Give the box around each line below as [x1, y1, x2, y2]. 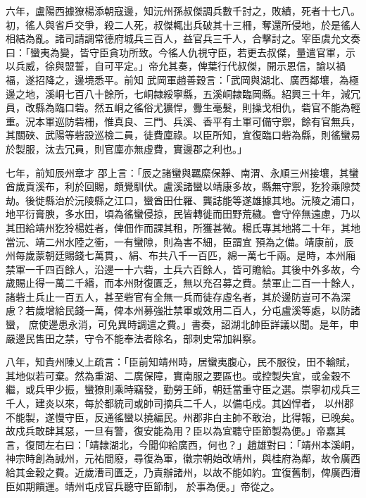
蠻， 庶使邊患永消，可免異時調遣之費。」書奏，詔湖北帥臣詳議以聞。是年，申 [6, 317, 359, 332]
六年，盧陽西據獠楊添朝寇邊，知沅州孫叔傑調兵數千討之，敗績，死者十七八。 [6, 4, 360, 18]
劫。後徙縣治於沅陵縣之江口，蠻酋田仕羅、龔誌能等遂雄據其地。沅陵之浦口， [6, 192, 360, 207]
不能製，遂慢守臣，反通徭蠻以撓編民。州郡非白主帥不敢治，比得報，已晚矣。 [6, 409, 360, 424]
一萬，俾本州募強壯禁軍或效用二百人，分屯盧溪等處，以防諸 [84, 303, 360, 318]
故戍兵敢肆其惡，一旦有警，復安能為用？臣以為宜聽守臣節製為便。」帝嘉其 [6, 423, 346, 438]
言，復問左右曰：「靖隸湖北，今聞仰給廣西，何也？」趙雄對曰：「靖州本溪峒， [6, 437, 360, 452]
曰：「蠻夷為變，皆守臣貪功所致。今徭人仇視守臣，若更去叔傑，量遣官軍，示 [6, 44, 355, 59]
